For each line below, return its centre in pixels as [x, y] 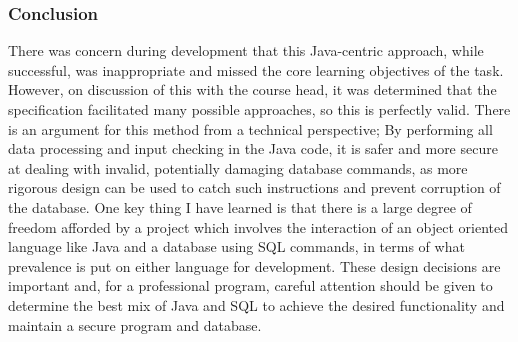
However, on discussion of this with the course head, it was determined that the [252, 89]
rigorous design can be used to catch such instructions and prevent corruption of [254, 187]
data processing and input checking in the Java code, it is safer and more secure [253, 148]
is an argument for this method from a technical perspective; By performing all [250, 128]
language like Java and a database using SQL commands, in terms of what [236, 246]
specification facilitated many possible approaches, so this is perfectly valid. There [259, 109]
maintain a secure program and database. [135, 324]
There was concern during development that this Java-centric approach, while [246, 50]
